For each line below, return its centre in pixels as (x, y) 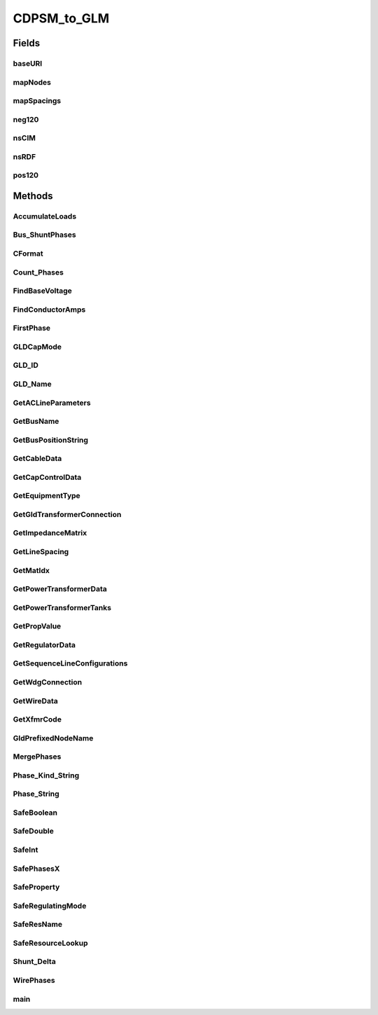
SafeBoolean (35, 813)
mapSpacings (37, 101)
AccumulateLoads (45, 216)
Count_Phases (38, 272)
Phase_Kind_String (46, 775)
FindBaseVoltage (43, 291)
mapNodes (32, 82)
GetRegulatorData (44, 644)
